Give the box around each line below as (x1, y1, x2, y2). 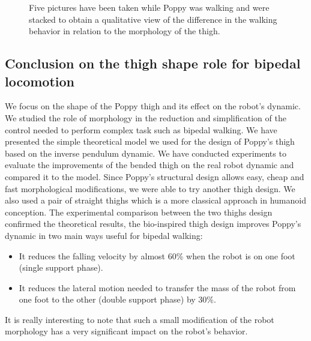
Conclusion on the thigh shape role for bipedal (5, 54, 301, 73)
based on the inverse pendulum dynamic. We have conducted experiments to (5, 146, 286, 159)
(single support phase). (19, 261, 103, 274)
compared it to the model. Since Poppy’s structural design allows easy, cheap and (5, 170, 304, 183)
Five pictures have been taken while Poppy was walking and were (29, 1, 270, 13)
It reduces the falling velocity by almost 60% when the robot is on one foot (19, 249, 295, 262)
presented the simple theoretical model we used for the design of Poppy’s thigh (5, 135, 295, 148)
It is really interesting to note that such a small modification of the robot (5, 313, 274, 325)
